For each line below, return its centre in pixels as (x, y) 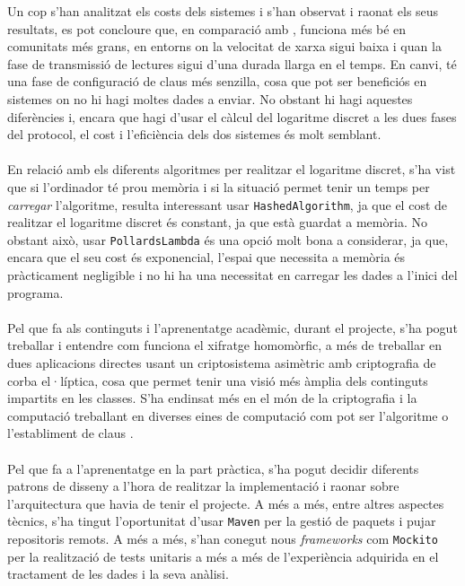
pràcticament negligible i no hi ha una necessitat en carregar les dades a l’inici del (232, 275)
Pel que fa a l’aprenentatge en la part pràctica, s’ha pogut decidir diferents (213, 468)
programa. (35, 292)
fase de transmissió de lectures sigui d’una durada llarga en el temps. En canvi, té (232, 63)
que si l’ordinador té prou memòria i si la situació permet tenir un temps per (219, 186)
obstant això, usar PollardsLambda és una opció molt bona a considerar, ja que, (228, 239)
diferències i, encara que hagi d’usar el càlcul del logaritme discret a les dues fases (232, 116)
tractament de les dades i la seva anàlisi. (118, 574)
